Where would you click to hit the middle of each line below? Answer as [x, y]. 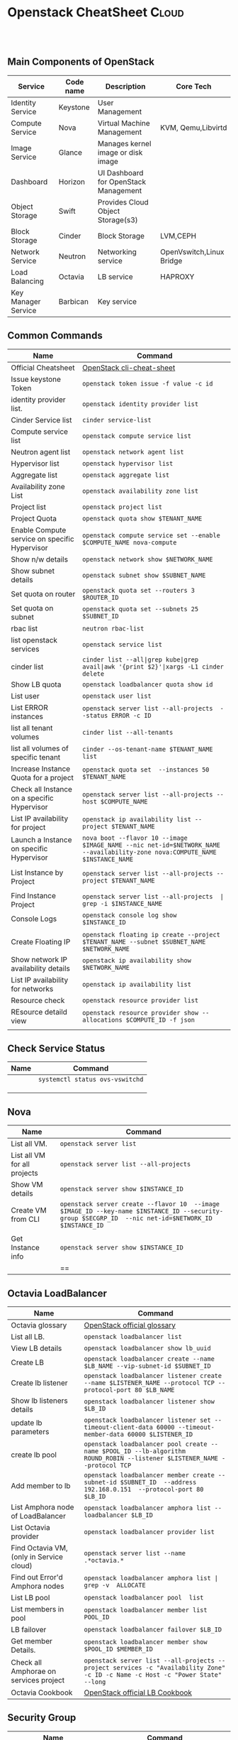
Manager [26, 301]
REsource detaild [39, 1012]
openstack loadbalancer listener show [149, 1402]
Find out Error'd [37, 1577]
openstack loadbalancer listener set [147, 1420]
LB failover [29, 1630]
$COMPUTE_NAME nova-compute [130, 542]
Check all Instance [42, 789]
